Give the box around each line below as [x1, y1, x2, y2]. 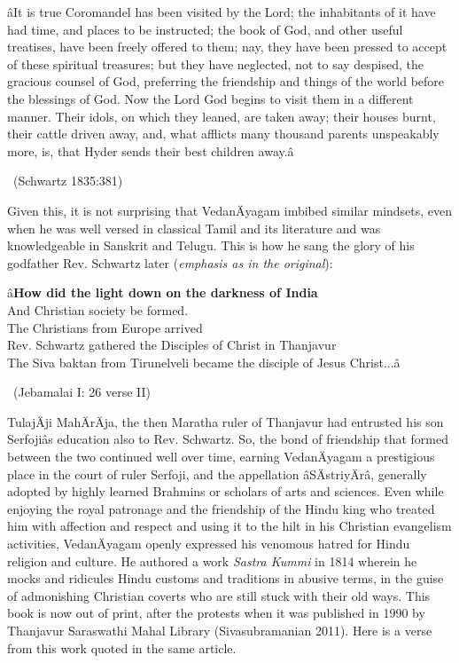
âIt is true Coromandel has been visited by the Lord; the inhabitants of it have [7, 3, 436, 20]
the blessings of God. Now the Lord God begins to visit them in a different [7, 89, 414, 107]
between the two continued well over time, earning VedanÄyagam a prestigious [7, 447, 435, 466]
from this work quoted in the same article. [7, 638, 237, 657]
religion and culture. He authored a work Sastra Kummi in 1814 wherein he [7, 551, 417, 570]
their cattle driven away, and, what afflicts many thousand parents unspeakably [7, 124, 440, 143]
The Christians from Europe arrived [7, 318, 203, 336]
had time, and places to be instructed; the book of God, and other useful [7, 20, 403, 38]
